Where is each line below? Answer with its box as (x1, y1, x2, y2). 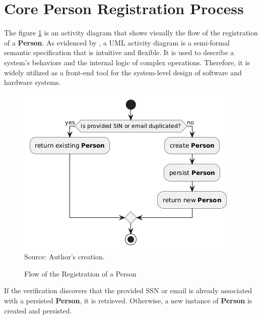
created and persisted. (4, 305, 72, 315)
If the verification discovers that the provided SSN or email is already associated (4, 285, 252, 296)
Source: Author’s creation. (24, 251, 105, 262)
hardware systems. (4, 77, 61, 87)
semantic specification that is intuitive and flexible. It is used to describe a (4, 47, 234, 58)
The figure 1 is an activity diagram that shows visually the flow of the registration (4, 27, 258, 38)
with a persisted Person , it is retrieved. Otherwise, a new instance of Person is (4, 295, 252, 306)
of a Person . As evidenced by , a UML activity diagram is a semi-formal (4, 37, 230, 48)
